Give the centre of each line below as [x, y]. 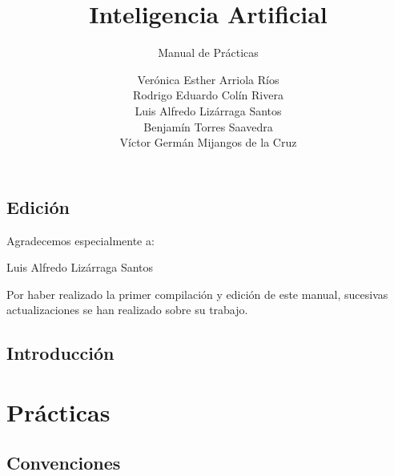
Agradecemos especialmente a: [80, 240]
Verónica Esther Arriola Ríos [208, 79]
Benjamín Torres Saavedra [208, 126]
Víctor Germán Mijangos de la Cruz [208, 142]
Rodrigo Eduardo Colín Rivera [208, 95]
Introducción [60, 353]
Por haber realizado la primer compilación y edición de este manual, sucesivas [197, 294]
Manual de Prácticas [208, 52]
